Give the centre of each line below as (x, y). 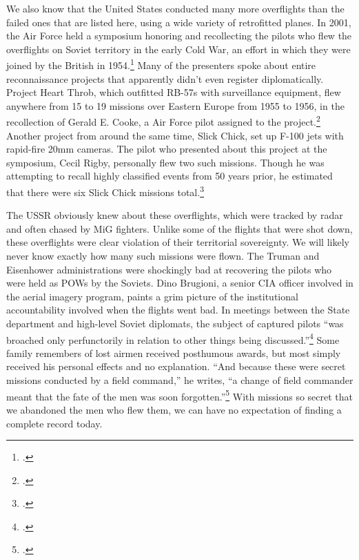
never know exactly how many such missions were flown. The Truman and (163, 256)
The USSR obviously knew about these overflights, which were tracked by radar (175, 215)
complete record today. (54, 423)
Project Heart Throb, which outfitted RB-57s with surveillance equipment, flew (174, 92)
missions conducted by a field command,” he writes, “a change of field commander (180, 380)
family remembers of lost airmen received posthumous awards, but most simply (174, 353)
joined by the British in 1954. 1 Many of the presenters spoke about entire (161, 64)
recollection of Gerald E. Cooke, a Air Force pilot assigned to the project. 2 (163, 121)
